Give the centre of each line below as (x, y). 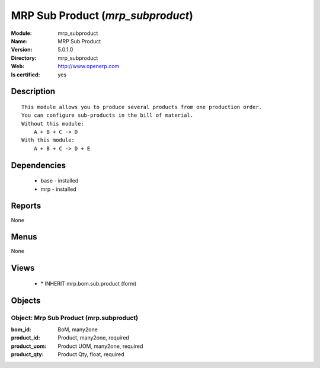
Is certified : (25, 75)
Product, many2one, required (94, 338)
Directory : (24, 58)
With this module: (48, 140)
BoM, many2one (78, 329)
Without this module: (53, 124)
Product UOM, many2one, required (100, 346)
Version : (22, 50)
